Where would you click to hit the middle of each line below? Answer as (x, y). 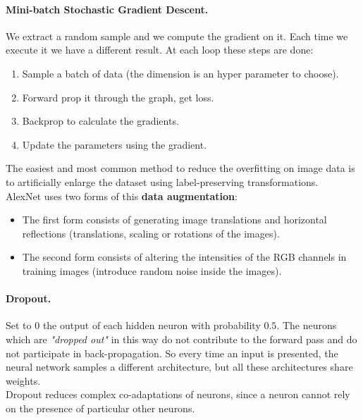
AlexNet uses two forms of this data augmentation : (122, 196)
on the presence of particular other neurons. (100, 408)
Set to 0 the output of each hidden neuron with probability (133, 325)
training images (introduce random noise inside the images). (152, 270)
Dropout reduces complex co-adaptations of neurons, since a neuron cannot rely (178, 394)
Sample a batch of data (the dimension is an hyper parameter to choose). (180, 73)
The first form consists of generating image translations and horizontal (174, 220)
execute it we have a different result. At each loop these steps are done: (160, 50)
